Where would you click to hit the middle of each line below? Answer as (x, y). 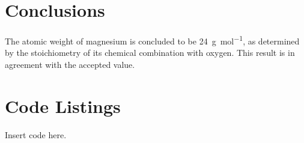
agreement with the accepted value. (70, 64)
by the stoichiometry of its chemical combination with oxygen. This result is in (150, 53)
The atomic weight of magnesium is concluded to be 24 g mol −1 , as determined (152, 40)
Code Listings (63, 105)
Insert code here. (36, 134)
